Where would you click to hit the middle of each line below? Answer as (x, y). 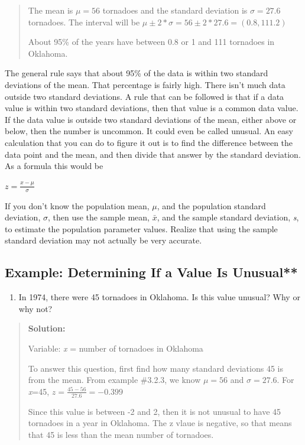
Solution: (47, 328)
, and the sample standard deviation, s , (228, 217)
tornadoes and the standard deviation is (175, 10)
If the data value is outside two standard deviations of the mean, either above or (151, 119)
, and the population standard (211, 205)
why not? (35, 308)
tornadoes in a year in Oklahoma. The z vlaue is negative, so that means (160, 423)
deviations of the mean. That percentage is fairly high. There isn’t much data (145, 84)
